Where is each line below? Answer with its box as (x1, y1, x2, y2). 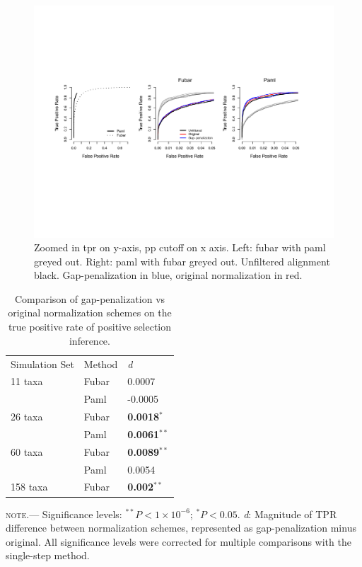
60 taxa (11, 444, 43, 459)
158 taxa (11, 479, 48, 494)
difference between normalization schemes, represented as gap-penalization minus (6, 520, 356, 535)
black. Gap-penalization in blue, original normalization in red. (34, 268, 303, 282)
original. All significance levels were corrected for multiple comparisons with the (6, 534, 351, 549)
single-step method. (6, 548, 90, 563)
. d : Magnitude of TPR (237, 506, 337, 521)
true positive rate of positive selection (8, 319, 172, 334)
